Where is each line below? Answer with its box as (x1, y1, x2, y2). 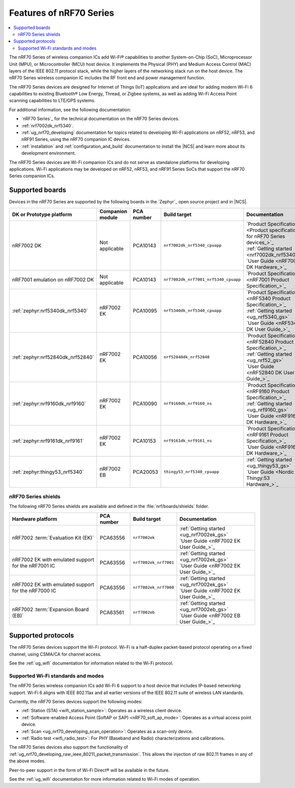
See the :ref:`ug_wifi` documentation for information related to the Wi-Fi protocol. (9, 660, 174, 666)
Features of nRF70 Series (9, 7, 115, 18)
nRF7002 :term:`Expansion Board (12, 606, 89, 613)
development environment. (21, 150, 76, 156)
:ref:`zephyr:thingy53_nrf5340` (12, 468, 84, 475)
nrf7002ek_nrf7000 (133, 585, 175, 590)
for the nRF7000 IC (12, 587, 57, 594)
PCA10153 (133, 437, 156, 444)
